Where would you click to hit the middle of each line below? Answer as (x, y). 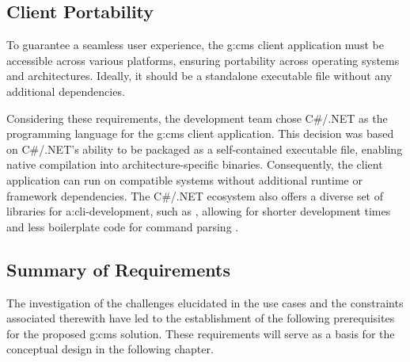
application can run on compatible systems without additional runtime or (184, 179)
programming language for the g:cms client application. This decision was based (200, 133)
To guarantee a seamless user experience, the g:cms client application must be (195, 45)
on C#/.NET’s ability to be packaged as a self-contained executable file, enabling (205, 149)
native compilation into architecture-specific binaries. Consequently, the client (195, 164)
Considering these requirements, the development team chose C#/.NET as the (197, 118)
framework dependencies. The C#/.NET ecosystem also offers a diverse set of (195, 195)
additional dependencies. (66, 91)
